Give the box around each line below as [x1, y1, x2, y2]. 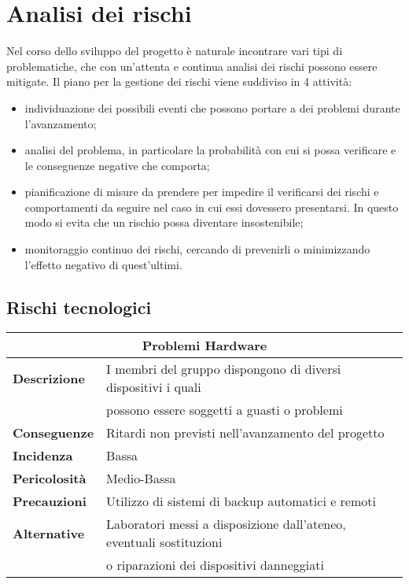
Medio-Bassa [106, 469, 176, 488]
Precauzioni [13, 492, 87, 511]
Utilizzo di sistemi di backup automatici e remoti [106, 492, 376, 511]
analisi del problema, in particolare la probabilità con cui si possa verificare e [24, 142, 396, 158]
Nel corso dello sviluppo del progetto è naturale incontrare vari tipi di [6, 43, 343, 59]
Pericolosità [13, 469, 87, 488]
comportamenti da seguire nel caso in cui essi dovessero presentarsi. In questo [24, 198, 399, 215]
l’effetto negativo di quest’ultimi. [24, 256, 182, 272]
